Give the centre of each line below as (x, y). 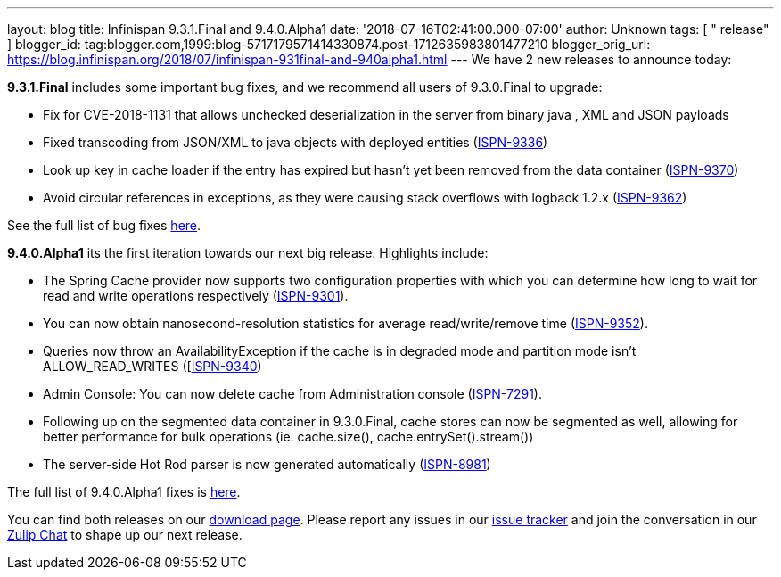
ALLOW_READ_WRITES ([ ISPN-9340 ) (152, 366)
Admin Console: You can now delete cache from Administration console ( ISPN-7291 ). (292, 394)
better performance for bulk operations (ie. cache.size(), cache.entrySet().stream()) (288, 437)
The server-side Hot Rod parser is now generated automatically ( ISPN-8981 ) (267, 464)
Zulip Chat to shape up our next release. (125, 535)
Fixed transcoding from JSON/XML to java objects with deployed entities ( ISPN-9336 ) (296, 142)
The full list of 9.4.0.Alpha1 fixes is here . (124, 492)
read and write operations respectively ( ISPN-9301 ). (196, 296)
